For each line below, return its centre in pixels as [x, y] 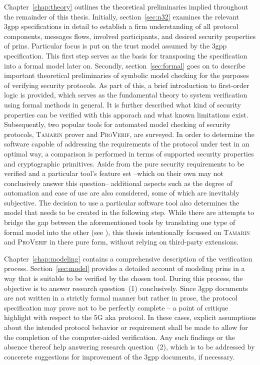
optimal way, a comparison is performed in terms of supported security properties [129, 153]
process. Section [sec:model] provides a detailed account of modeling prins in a [124, 268]
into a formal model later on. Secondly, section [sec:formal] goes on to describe [125, 65]
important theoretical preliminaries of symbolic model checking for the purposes [126, 75]
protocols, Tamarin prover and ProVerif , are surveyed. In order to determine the [129, 134]
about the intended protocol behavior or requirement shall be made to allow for [126, 327]
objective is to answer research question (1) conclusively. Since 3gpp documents [126, 288]
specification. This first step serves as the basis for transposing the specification [126, 55]
